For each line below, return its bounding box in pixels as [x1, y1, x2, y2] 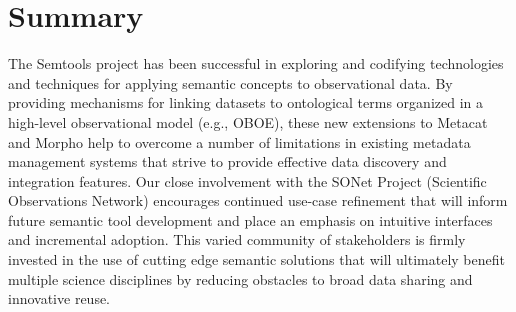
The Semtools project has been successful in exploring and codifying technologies [8, 53, 504, 74]
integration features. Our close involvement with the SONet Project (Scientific [8, 170, 487, 191]
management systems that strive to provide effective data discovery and [8, 151, 447, 172]
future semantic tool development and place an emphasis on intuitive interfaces [8, 209, 493, 230]
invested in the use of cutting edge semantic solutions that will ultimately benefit [8, 249, 505, 270]
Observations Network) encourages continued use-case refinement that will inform [8, 190, 508, 211]
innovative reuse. [8, 288, 111, 309]
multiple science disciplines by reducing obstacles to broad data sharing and [8, 268, 473, 289]
